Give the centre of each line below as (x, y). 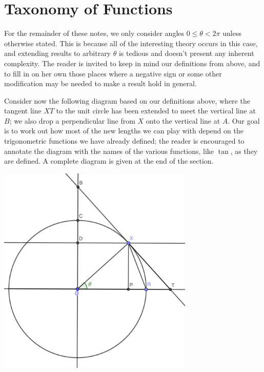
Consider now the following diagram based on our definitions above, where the (127, 100)
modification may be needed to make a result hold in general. (100, 83)
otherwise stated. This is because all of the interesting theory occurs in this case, (131, 43)
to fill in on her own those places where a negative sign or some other (113, 73)
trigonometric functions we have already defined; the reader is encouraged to (124, 141)
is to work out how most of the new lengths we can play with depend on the (124, 131)
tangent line (23, 111)
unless (232, 33)
